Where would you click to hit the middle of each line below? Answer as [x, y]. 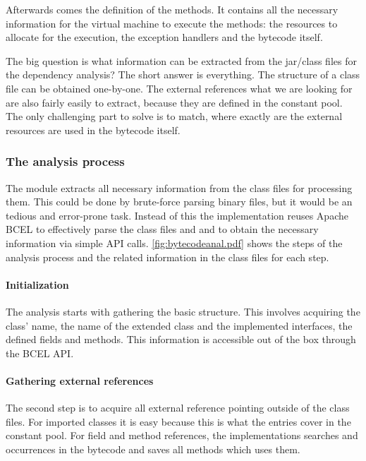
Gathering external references [80, 380]
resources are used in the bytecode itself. [93, 130]
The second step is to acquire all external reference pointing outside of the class [178, 408]
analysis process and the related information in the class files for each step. [167, 257]
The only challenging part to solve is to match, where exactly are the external [174, 116]
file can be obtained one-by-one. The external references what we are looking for [179, 88]
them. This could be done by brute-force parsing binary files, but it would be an [179, 202]
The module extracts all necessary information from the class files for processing [179, 187]
